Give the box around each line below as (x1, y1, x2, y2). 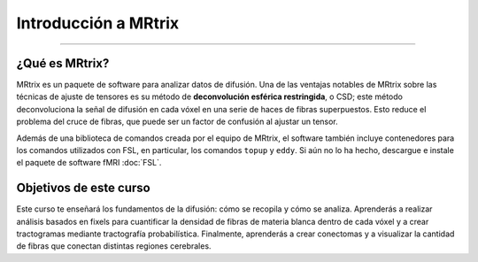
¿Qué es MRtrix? (16, 56, 110, 71)
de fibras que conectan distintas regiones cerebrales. (16, 241, 212, 251)
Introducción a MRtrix (16, 13, 180, 33)
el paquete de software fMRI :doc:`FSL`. (16, 158, 162, 168)
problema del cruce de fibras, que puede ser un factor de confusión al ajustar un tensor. (16, 116, 338, 127)
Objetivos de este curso (16, 181, 150, 196)
